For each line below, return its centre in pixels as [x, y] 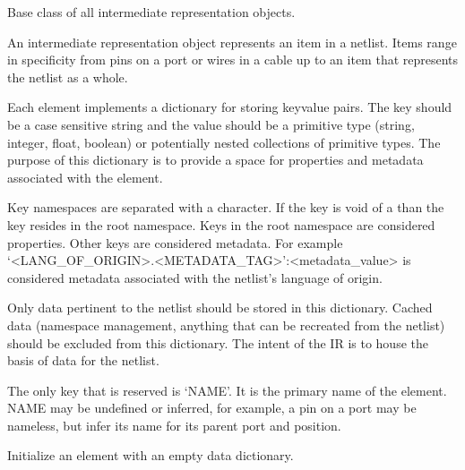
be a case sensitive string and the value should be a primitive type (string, [211, 124]
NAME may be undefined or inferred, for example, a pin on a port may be [212, 408]
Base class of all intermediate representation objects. [151, 12]
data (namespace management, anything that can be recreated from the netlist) [226, 325]
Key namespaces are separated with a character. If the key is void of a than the [226, 207]
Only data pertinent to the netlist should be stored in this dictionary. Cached [220, 308]
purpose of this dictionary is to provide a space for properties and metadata [215, 160]
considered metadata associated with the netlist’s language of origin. [195, 277]
